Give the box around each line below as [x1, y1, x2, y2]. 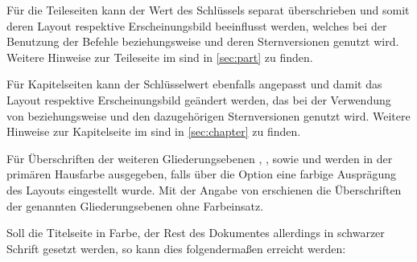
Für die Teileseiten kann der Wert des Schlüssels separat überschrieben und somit [6, 2, 410, 18]
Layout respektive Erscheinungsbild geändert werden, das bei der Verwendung [6, 91, 391, 108]
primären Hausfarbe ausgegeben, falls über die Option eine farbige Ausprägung [6, 166, 396, 182]
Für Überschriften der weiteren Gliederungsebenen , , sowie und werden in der [6, 149, 393, 166]
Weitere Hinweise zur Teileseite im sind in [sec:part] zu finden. [6, 48, 313, 65]
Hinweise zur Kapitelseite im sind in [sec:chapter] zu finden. [6, 123, 301, 140]
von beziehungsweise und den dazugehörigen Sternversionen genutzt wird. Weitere [6, 107, 411, 124]
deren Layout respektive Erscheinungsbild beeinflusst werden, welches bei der [6, 17, 387, 34]
